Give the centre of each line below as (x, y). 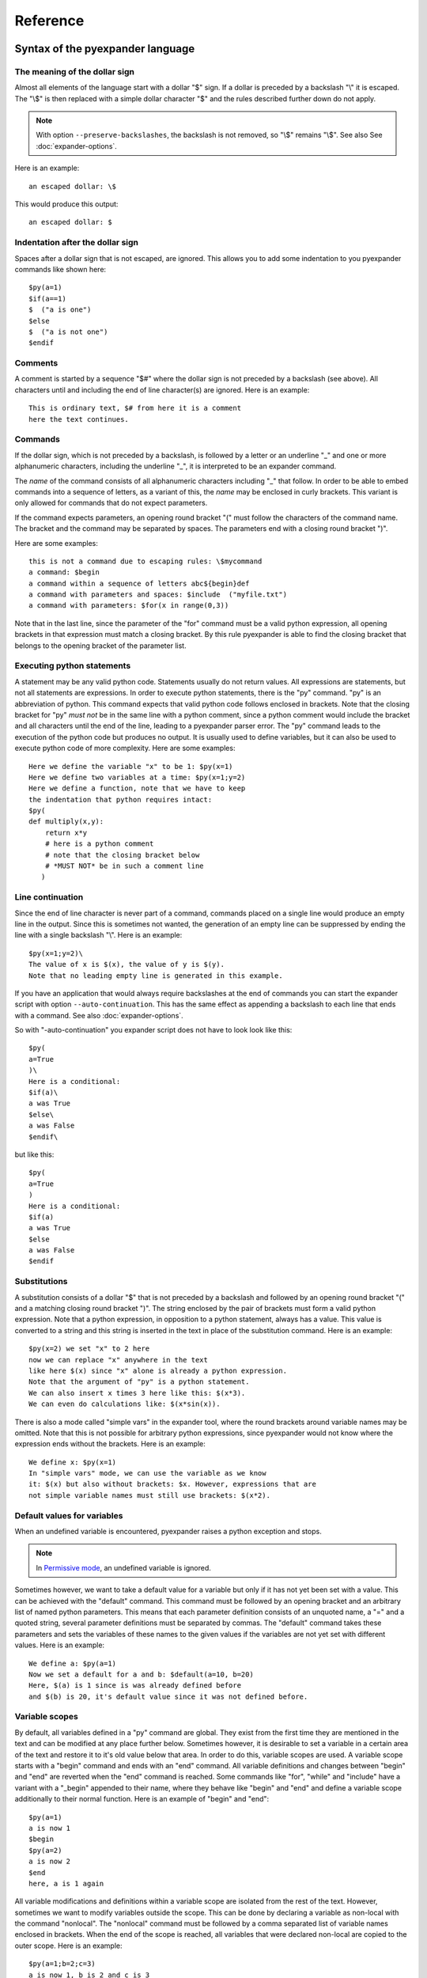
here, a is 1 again (66, 1883)
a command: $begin (64, 572)
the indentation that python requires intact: (121, 800)
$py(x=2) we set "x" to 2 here (89, 1349)
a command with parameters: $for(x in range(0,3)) (129, 606)
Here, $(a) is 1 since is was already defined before (135, 1686)
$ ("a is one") (60, 310)
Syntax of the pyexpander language (105, 49)
